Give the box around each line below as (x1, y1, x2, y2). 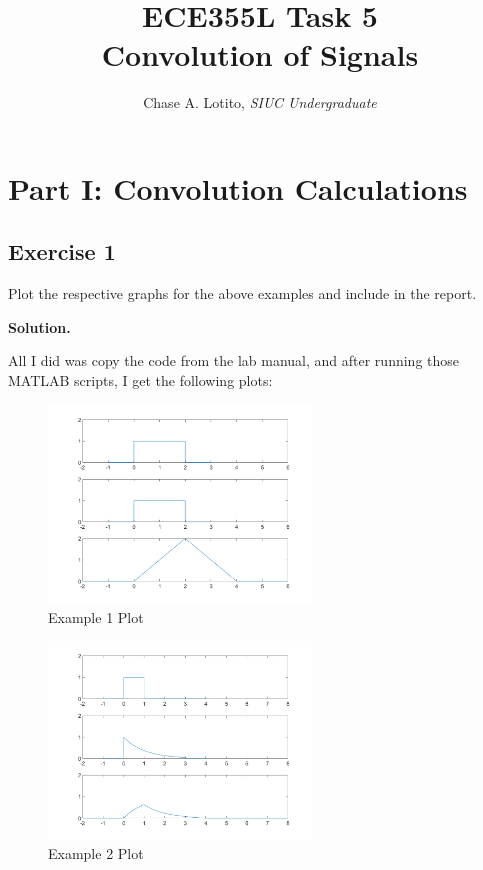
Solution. (8, 316, 71, 337)
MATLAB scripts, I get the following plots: (8, 370, 273, 391)
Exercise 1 (8, 236, 116, 267)
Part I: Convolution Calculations (8, 167, 468, 208)
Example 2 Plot (48, 843, 144, 864)
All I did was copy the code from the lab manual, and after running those (8, 350, 460, 371)
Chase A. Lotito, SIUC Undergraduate (143, 92, 377, 113)
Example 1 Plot (48, 606, 144, 627)
